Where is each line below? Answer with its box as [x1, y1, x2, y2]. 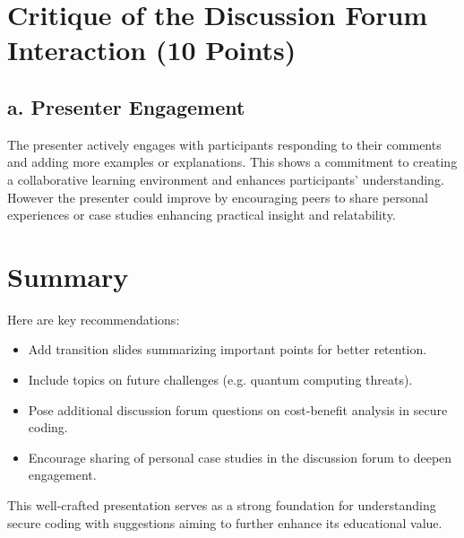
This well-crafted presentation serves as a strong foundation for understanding [7, 496, 436, 515]
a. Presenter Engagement [7, 92, 245, 120]
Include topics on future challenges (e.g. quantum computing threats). [28, 370, 413, 389]
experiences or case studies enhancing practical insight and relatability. [7, 205, 396, 224]
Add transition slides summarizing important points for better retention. [28, 340, 427, 359]
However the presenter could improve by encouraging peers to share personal [7, 187, 428, 206]
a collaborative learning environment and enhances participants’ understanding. [7, 169, 444, 188]
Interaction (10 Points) [7, 31, 296, 68]
